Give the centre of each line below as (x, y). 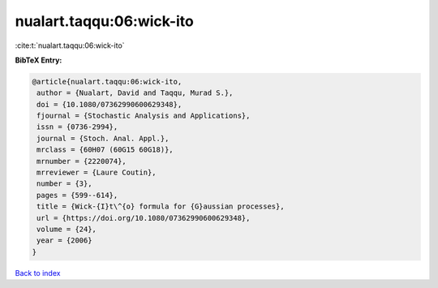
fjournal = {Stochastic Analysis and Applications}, (144, 116)
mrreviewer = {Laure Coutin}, (97, 173)
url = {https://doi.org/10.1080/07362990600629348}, (144, 218)
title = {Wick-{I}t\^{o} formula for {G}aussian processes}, (161, 206)
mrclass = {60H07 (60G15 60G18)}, (105, 150)
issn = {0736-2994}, (77, 127)
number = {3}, (64, 184)
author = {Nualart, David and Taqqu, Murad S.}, (135, 93)
